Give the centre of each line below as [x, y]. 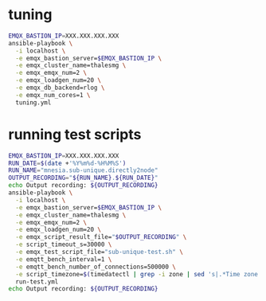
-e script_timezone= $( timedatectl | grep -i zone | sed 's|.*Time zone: [139, 274]
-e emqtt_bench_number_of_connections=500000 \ [96, 267]
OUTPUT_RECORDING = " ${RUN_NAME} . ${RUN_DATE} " [83, 178]
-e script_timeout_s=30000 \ [64, 244]
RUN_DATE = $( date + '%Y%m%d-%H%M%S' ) [67, 163]
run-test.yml [37, 281]
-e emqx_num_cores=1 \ [53, 95]
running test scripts [75, 134]
